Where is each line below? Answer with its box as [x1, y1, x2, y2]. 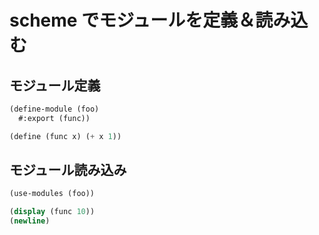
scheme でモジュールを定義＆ [9, 9, 256, 32]
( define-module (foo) [9, 104, 100, 114]
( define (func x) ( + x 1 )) [9, 131, 122, 141]
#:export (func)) [18, 113, 91, 123]
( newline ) [9, 216, 51, 226]
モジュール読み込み [9, 162, 127, 179]
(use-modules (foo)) [9, 189, 96, 199]
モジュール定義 [9, 77, 101, 94]
